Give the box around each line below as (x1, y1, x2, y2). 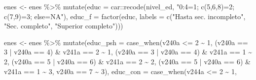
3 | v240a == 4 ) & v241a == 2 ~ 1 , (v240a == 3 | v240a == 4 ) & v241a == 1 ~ (4, 47, 253, 57)
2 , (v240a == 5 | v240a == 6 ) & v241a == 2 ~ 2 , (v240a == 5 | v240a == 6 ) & (4, 56, 251, 66)
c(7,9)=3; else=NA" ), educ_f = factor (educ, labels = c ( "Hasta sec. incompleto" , (4, 11, 246, 21)
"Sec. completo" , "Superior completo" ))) (4, 21, 123, 31)
